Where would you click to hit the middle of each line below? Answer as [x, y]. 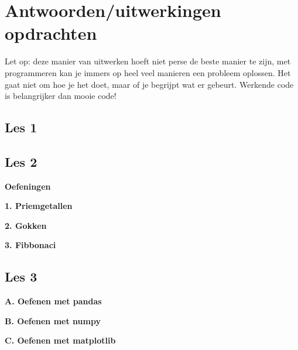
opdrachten [51, 33]
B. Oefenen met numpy [53, 320]
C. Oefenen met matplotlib [60, 340]
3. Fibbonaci [30, 245]
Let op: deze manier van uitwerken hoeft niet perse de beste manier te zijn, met [148, 61]
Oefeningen [28, 186]
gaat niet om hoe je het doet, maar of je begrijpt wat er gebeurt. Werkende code [149, 84]
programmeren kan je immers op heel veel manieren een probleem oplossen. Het [148, 72]
